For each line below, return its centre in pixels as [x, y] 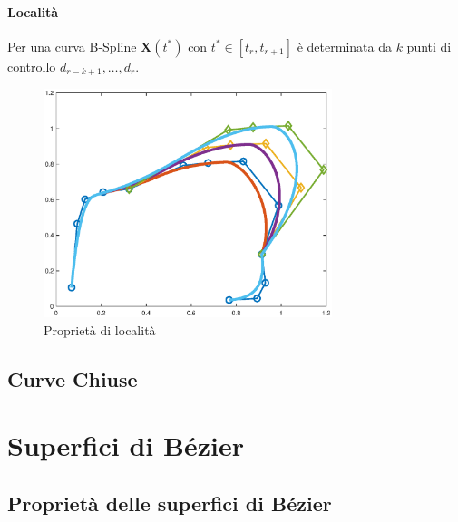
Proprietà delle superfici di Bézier [170, 503]
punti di [429, 46]
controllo [32, 66]
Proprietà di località [100, 329]
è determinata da [344, 46]
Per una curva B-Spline [72, 46]
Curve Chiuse [73, 378]
